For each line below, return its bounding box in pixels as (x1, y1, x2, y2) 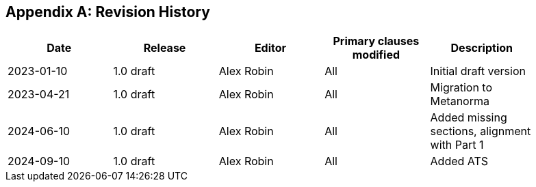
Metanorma (430, 94, 489, 109)
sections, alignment (430, 124, 531, 139)
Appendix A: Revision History (5, 3, 210, 20)
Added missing (430, 111, 507, 125)
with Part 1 (430, 138, 484, 152)
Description (450, 41, 513, 55)
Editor (254, 41, 287, 55)
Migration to (430, 81, 493, 95)
